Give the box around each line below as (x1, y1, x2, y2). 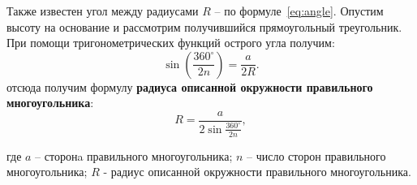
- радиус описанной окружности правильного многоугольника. (103, 163, 411, 180)
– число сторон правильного (247, 147, 386, 164)
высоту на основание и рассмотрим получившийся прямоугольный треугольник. (6, 18, 402, 35)
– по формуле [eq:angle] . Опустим (214, 2, 384, 19)
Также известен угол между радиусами (6, 2, 199, 19)
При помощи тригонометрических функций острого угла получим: (6, 34, 335, 51)
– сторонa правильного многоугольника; (35, 147, 233, 164)
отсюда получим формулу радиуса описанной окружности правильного (6, 78, 373, 95)
